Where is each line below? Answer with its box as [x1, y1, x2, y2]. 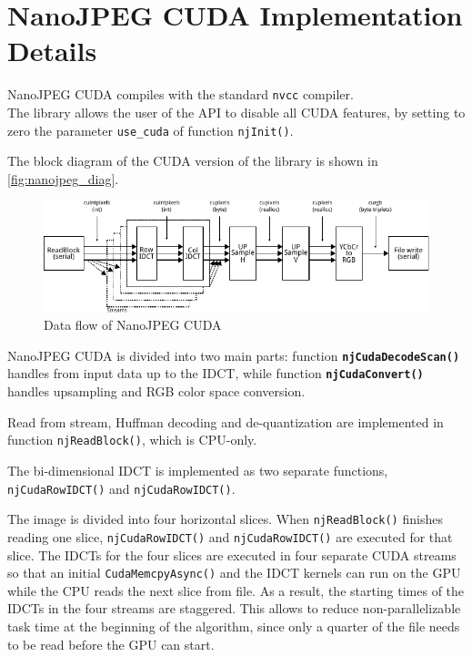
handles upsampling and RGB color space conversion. [7, 382, 306, 401]
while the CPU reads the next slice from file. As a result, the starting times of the [7, 580, 465, 600]
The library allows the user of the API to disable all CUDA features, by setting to [7, 102, 466, 121]
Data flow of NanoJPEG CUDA [44, 315, 222, 334]
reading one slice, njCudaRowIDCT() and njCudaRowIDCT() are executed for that [7, 527, 453, 546]
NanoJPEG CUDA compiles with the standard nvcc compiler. [7, 85, 354, 104]
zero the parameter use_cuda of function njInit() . [7, 120, 294, 139]
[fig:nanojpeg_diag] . [7, 169, 119, 188]
